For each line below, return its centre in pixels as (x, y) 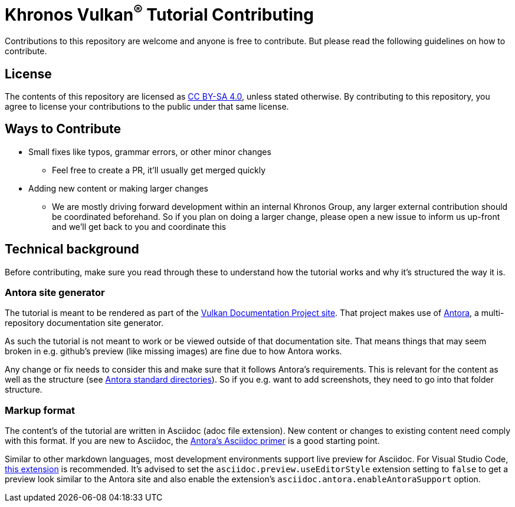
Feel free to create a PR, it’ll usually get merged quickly (159, 170)
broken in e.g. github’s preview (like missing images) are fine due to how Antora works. (173, 351)
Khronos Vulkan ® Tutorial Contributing (159, 13)
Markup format (40, 410)
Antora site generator (55, 292)
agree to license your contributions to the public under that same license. (147, 106)
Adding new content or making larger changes (119, 188)
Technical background (72, 249)
